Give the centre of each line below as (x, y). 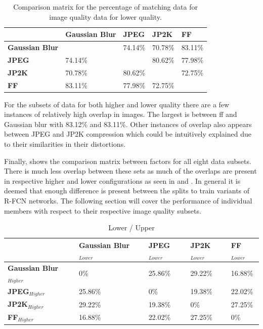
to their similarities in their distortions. (65, 144)
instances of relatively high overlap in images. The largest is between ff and (121, 114)
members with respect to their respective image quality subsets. (103, 210)
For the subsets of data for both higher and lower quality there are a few (117, 104)
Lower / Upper (131, 228)
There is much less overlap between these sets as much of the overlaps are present (130, 171)
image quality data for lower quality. (105, 16)
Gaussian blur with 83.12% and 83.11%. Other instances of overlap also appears (128, 124)
